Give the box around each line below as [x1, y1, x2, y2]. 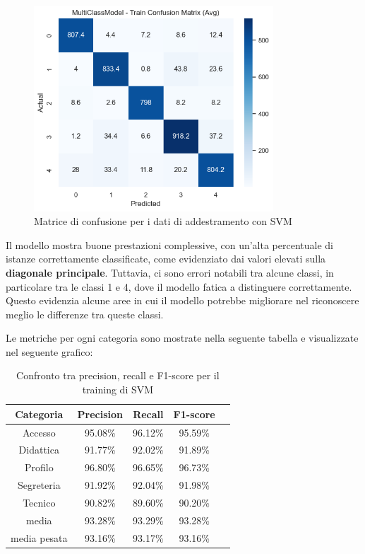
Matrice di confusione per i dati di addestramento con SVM [34, 214, 292, 229]
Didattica [18, 442, 59, 457]
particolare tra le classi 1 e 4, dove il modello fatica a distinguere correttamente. [6, 279, 352, 294]
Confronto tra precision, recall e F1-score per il [16, 368, 220, 383]
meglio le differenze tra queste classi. [6, 306, 164, 321]
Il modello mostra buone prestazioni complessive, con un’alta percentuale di [6, 237, 333, 252]
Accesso [22, 425, 56, 439]
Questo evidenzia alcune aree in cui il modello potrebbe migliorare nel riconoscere [6, 293, 359, 308]
